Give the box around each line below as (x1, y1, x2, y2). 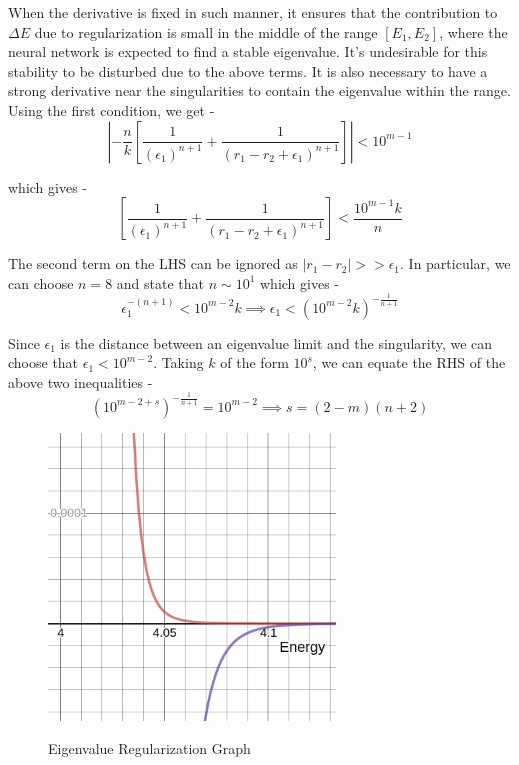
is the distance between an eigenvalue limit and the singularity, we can (60, 332, 493, 353)
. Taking (153, 352, 204, 373)
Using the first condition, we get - (8, 99, 215, 120)
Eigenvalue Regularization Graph (48, 738, 251, 759)
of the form (220, 352, 289, 373)
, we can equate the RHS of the (312, 352, 506, 373)
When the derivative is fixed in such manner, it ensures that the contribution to (8, 2, 498, 22)
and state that (116, 272, 204, 293)
